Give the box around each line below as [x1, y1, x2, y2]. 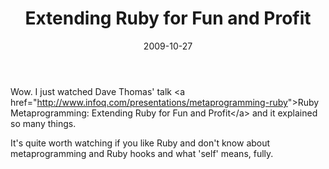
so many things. [10, 117, 77, 129]
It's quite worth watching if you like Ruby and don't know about [10, 137, 271, 149]
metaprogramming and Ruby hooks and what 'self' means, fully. [10, 147, 274, 159]
